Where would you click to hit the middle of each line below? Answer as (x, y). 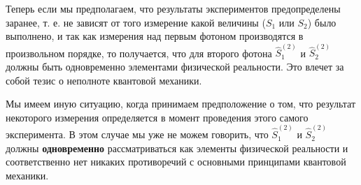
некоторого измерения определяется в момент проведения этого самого (157, 117)
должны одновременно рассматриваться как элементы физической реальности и (177, 148)
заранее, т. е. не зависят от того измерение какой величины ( (136, 22)
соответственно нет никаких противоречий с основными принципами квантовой (176, 162)
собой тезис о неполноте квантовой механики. (104, 80)
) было (322, 22)
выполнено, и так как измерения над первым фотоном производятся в (155, 36)
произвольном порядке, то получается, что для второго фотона (139, 53)
